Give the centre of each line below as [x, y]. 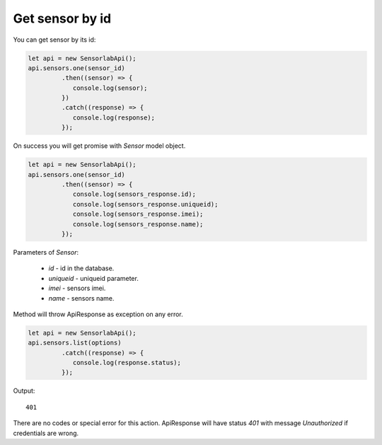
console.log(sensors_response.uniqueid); [145, 204]
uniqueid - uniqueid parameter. [94, 278]
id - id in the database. [81, 268]
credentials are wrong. [46, 433]
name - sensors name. [81, 298]
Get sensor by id [62, 18]
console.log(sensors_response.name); [138, 224]
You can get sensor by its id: [54, 40]
